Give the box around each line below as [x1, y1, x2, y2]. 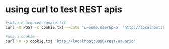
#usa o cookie [5, 34, 35, 39]
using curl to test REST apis [5, 4, 122, 15]
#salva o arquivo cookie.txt [5, 20, 66, 25]
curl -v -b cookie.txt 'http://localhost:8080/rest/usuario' [5, 39, 136, 44]
